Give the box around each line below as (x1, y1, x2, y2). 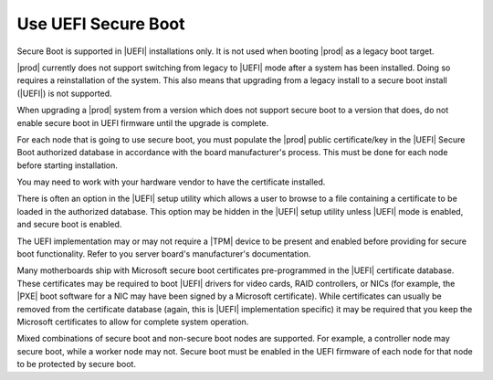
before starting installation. (16, 160, 119, 171)
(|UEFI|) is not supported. (16, 88, 113, 99)
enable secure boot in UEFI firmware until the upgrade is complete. (16, 117, 269, 128)
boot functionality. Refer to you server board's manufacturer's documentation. (16, 248, 311, 259)
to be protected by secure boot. (16, 359, 137, 370)
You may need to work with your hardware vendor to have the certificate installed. (16, 176, 326, 187)
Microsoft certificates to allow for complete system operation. (16, 316, 249, 327)
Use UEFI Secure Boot (16, 14, 185, 34)
